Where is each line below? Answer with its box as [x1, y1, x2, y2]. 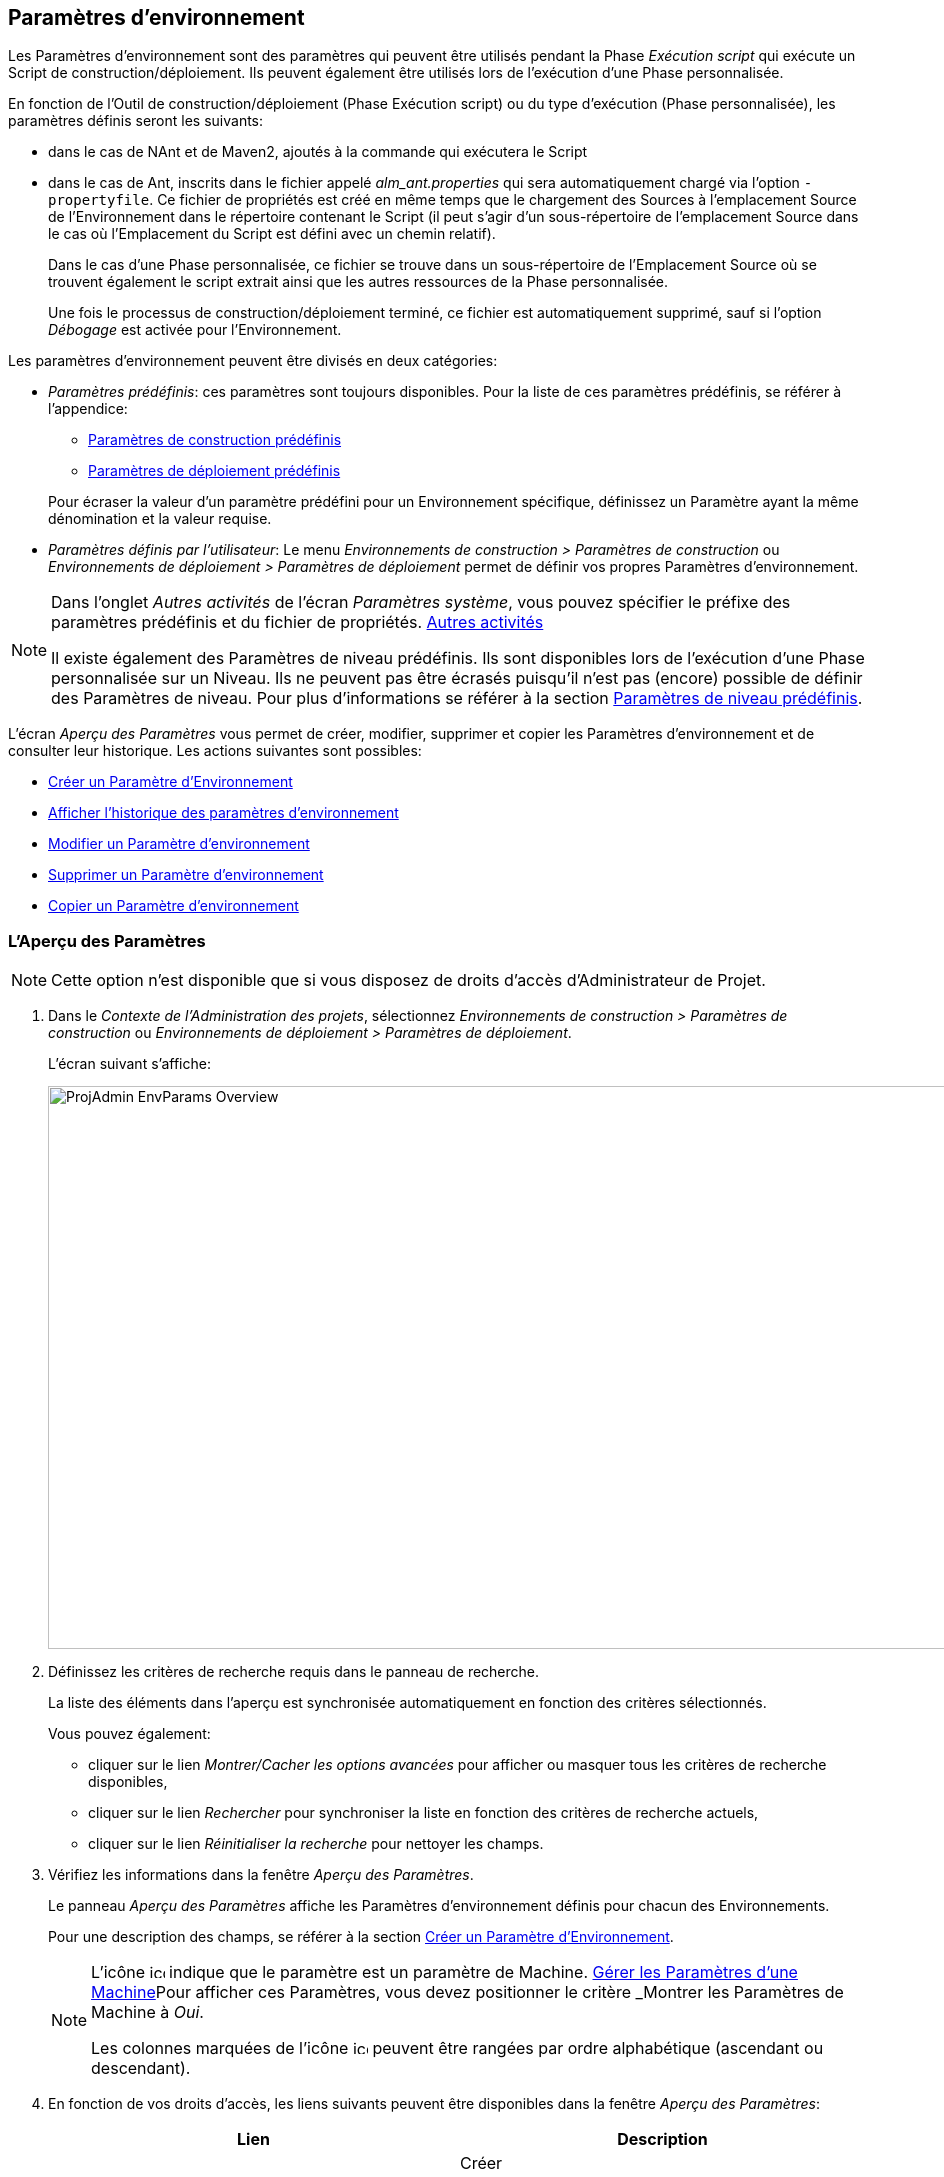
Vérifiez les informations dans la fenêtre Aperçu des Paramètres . [48, 1866, 474, 1884]
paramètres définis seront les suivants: [8, 112, 264, 130]
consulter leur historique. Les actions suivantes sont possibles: [8, 742, 422, 760]
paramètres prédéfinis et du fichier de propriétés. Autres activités [51, 612, 544, 633]
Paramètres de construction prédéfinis [88, 431, 342, 449]
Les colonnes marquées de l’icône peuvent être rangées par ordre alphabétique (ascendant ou [91, 2038, 824, 2059]
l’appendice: [48, 400, 128, 418]
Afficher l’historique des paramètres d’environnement [48, 804, 399, 822]
